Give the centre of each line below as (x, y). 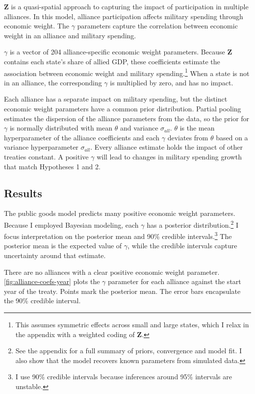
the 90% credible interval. (42, 301)
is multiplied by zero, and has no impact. (172, 82)
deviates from (188, 137)
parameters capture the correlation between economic (157, 26)
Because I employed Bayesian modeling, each (71, 224)
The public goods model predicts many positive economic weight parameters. (120, 213)
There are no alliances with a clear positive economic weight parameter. (112, 272)
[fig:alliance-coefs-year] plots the (52, 281)
